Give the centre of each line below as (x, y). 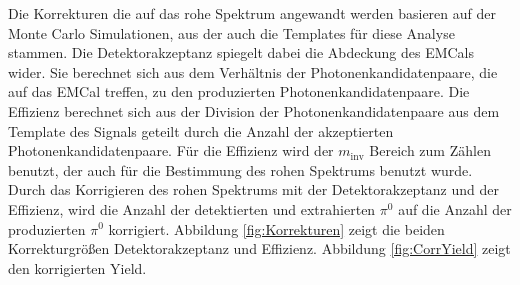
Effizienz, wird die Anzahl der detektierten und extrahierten (192, 208)
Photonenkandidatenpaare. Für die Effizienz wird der (171, 150)
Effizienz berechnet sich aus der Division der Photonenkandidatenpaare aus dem (254, 110)
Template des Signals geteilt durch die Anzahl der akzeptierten (201, 130)
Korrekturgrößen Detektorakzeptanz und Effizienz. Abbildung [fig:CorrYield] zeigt (259, 248)
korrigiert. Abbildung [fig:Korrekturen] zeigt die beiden (276, 228)
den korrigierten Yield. (77, 267)
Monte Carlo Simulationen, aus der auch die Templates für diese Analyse (231, 32)
